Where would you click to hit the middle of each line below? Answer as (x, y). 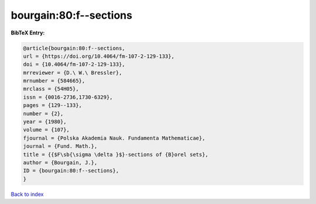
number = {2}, (43, 113)
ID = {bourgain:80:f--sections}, (71, 171)
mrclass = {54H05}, (51, 89)
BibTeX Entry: (28, 33)
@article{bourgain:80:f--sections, (74, 48)
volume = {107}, (47, 130)
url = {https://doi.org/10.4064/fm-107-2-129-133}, (99, 56)
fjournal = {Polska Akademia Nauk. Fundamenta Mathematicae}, (114, 138)
